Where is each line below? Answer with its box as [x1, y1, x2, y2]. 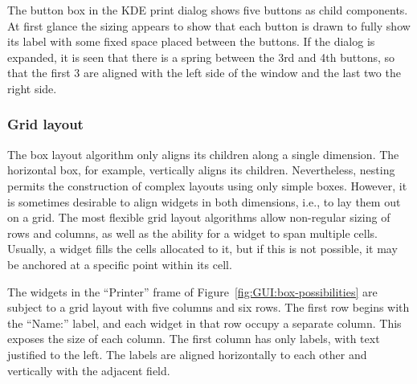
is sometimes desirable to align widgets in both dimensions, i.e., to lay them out [7, 193, 401, 210]
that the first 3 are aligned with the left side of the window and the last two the [7, 64, 401, 81]
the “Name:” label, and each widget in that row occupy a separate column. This [7, 314, 402, 331]
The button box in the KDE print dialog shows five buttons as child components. [7, 2, 408, 18]
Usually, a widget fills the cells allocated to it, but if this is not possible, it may [7, 240, 398, 257]
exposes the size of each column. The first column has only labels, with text [7, 330, 380, 347]
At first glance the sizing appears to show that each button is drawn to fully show [7, 17, 411, 34]
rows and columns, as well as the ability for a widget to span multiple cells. [7, 224, 378, 241]
